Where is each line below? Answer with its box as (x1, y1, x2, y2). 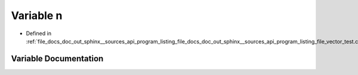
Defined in (26, 30, 52, 37)
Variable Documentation (11, 54, 104, 64)
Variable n (11, 9, 63, 22)
